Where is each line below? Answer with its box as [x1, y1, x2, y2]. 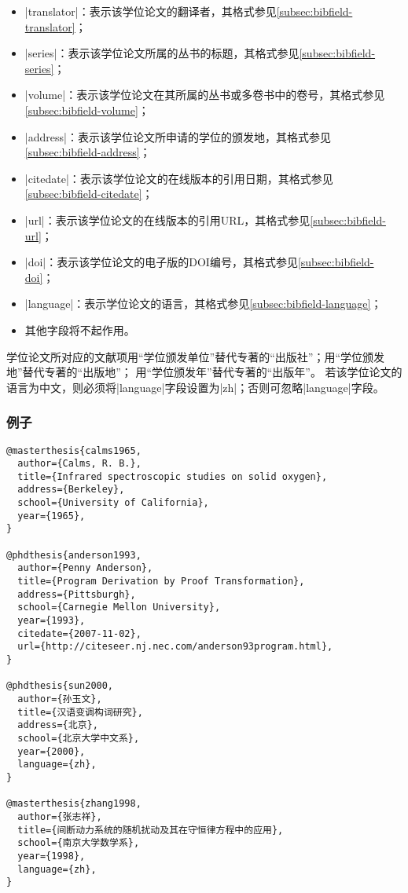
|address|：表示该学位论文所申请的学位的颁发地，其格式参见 [24, 128, 331, 145]
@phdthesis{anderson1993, [6, 549, 142, 561]
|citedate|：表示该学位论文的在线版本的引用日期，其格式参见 [24, 170, 333, 186]
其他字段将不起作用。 [24, 321, 135, 338]
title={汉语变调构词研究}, [17, 706, 143, 718]
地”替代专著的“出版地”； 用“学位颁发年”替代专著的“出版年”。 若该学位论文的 [6, 364, 402, 380]
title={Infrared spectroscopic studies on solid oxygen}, [17, 470, 328, 482]
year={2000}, [17, 745, 86, 757]
